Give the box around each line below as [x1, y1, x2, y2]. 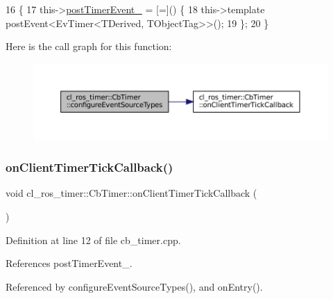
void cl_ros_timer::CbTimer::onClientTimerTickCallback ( [6, 186, 257, 200]
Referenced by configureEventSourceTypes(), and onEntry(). [6, 279, 263, 293]
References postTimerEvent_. [6, 256, 133, 270]
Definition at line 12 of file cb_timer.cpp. [6, 232, 181, 247]
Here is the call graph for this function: [6, 39, 172, 54]
